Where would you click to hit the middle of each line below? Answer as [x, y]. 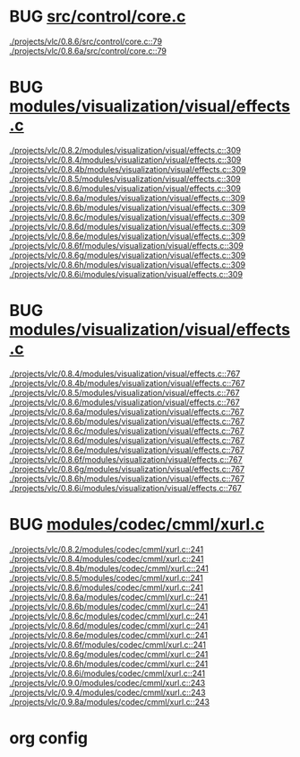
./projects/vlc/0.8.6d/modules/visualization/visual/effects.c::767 [127, 440]
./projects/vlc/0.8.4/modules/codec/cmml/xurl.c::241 [107, 559]
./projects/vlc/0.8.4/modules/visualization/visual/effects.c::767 [125, 374]
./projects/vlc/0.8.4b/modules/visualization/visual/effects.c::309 [128, 169]
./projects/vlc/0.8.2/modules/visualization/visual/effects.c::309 [125, 150]
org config [48, 738]
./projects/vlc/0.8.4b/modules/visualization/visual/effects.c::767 [127, 383]
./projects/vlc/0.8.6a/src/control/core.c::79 [88, 50]
